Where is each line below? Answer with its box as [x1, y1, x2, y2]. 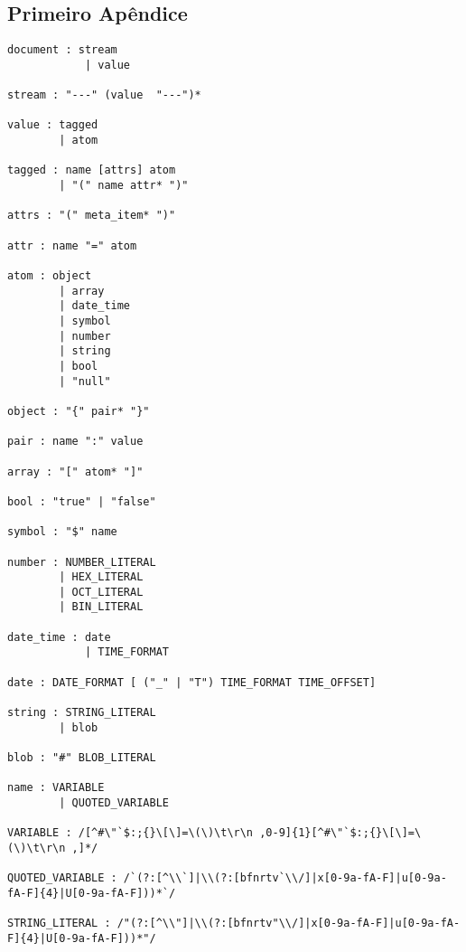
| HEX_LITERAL [59, 570, 144, 584]
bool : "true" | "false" [7, 495, 156, 508]
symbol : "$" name [7, 525, 117, 539]
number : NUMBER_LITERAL [7, 555, 156, 569]
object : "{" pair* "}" [7, 404, 150, 418]
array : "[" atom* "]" [7, 465, 144, 478]
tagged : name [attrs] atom [7, 164, 176, 177]
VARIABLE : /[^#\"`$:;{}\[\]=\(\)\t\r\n [7, 826, 254, 840]
